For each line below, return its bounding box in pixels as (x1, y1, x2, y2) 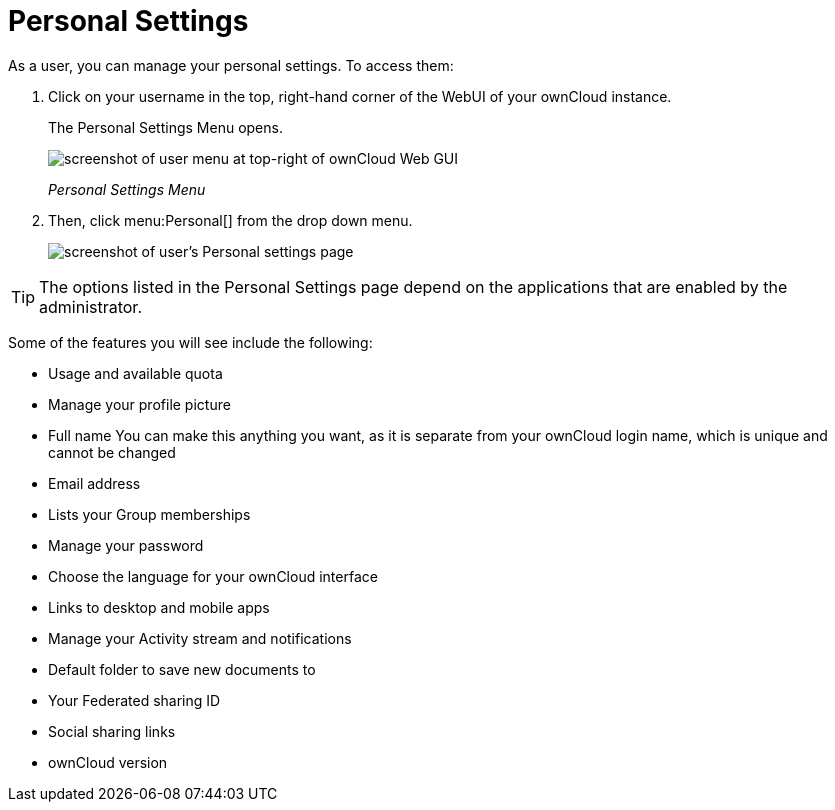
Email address (48, 474, 141, 492)
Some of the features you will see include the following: (8, 333, 373, 351)
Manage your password (48, 536, 204, 554)
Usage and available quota (48, 364, 223, 382)
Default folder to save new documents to (48, 660, 316, 678)
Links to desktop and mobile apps (48, 598, 270, 616)
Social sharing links (48, 722, 176, 740)
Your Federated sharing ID (48, 691, 221, 709)
